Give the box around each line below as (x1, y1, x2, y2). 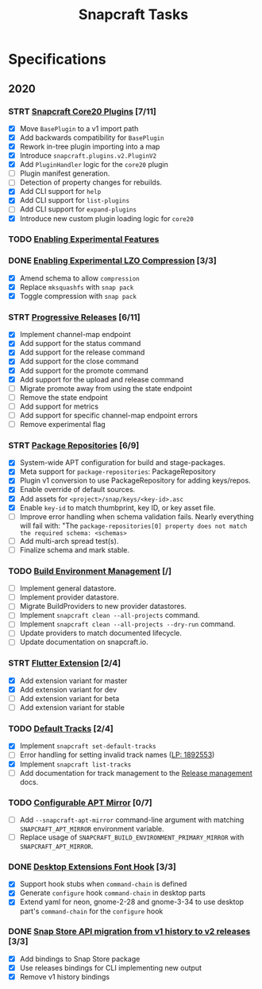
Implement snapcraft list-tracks (19, 759, 132, 769)
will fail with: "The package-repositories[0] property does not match (19, 521, 248, 530)
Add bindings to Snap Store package (19, 954, 141, 964)
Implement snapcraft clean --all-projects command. (19, 611, 200, 620)
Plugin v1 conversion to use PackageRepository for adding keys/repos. (19, 475, 252, 486)
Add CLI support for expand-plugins (19, 204, 137, 214)
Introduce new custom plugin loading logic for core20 (19, 213, 195, 223)
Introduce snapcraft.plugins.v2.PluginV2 (19, 151, 157, 161)
